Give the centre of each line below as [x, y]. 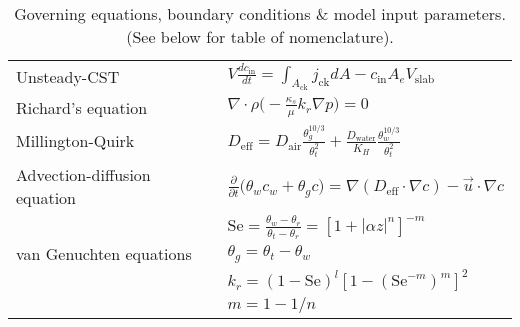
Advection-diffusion [83, 175]
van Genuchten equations [104, 253]
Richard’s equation [82, 107]
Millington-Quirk [75, 141]
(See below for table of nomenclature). [260, 36]
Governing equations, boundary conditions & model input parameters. [260, 13]
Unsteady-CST [68, 76]
